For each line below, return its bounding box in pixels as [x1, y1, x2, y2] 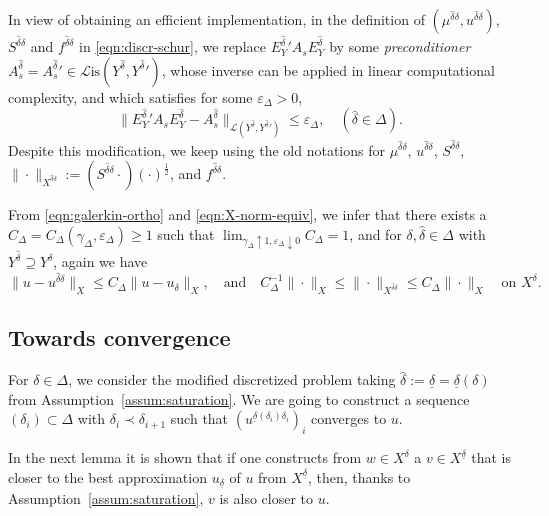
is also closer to [219, 487, 314, 508]
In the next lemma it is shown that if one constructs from [8, 447, 362, 468]
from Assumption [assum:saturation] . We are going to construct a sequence [8, 388, 470, 409]
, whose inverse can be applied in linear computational [161, 59, 495, 80]
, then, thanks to [307, 466, 411, 487]
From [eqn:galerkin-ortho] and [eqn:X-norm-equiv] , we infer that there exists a [8, 204, 487, 225]
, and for [349, 223, 402, 244]
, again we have [53, 251, 148, 271]
